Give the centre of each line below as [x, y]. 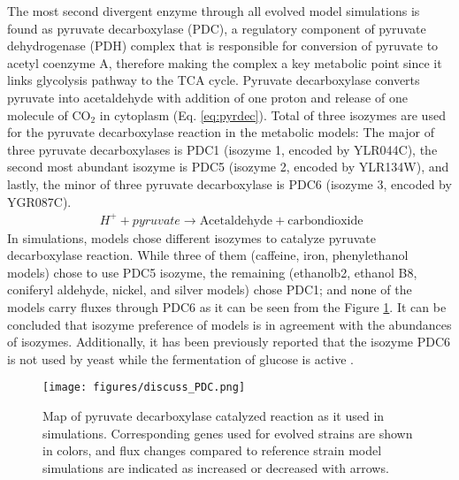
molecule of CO [49, 114]
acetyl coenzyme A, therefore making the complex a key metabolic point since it [225, 62]
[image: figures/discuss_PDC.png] [144, 388]
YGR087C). [39, 201]
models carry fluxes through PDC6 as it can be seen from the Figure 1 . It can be [227, 307]
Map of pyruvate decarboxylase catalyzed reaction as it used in [214, 416]
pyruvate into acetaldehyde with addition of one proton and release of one [207, 97]
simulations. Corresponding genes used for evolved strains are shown [228, 433]
